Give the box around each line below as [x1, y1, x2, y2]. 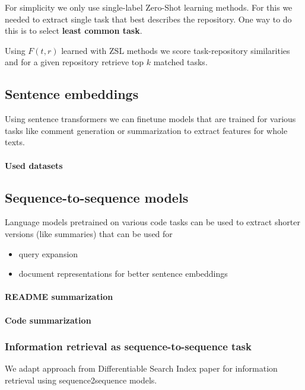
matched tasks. [153, 56, 208, 68]
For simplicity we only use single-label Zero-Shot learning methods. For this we [5, 1, 293, 13]
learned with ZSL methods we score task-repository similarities [61, 44, 290, 56]
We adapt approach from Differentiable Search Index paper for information [5, 362, 278, 375]
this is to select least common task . [5, 24, 142, 37]
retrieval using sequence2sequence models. [5, 373, 157, 386]
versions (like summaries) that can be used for [5, 227, 173, 239]
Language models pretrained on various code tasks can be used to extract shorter [5, 216, 300, 228]
